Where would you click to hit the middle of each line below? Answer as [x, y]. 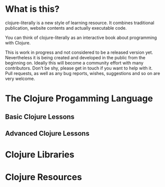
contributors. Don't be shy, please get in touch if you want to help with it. [79, 68]
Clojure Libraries [40, 155]
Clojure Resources [44, 177]
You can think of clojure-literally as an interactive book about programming [81, 37]
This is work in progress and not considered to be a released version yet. [79, 52]
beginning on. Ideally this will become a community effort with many [74, 63]
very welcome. [20, 78]
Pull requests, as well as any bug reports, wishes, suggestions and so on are [82, 73]
